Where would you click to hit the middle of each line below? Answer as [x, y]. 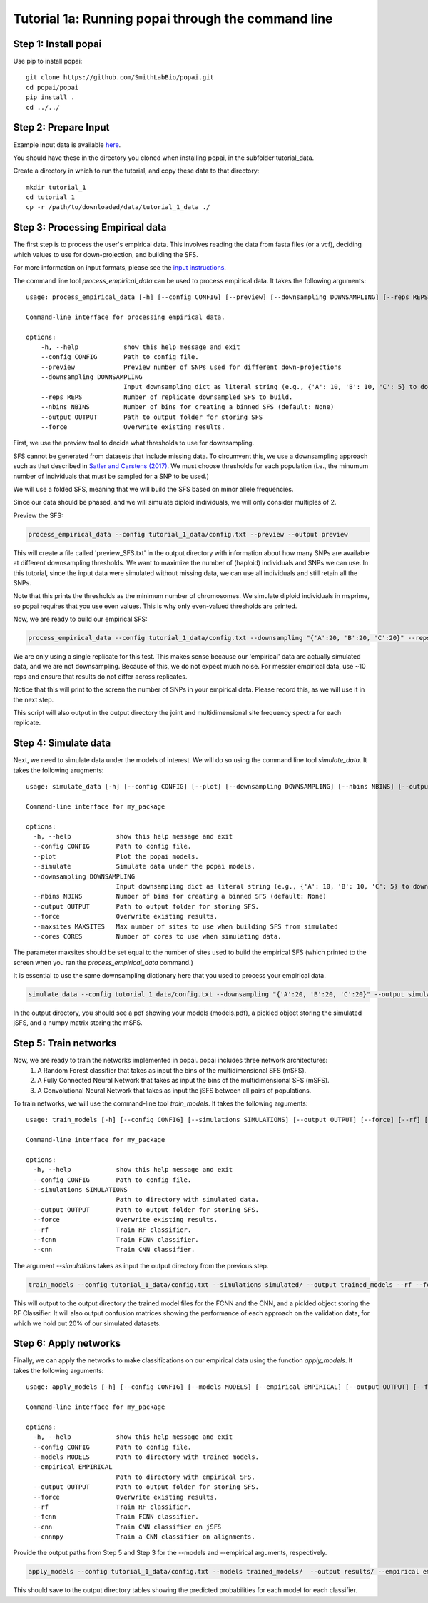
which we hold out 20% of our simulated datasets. [87, 1323]
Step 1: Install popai [57, 44]
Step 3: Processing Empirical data [90, 227]
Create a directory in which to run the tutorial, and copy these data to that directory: [136, 171]
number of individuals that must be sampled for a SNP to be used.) [111, 476]
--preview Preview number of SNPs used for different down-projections [191, 367]
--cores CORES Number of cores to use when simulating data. [157, 936]
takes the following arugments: [58, 770]
